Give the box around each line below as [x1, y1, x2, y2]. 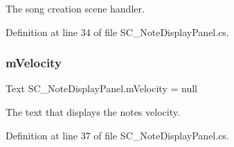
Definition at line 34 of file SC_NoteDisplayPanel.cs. [6, 24, 229, 39]
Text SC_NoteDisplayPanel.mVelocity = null [6, 81, 197, 96]
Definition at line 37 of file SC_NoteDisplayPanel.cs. [6, 128, 229, 142]
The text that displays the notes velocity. [6, 105, 180, 119]
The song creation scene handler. [6, 1, 145, 15]
